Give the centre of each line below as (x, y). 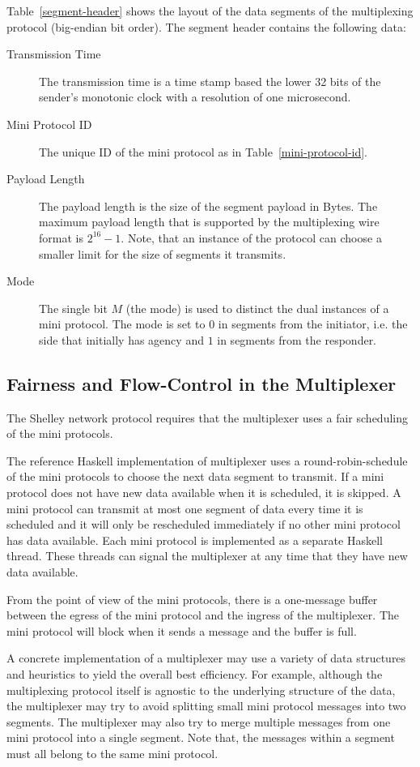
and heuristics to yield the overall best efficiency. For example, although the (195, 674)
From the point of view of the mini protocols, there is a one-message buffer (192, 599)
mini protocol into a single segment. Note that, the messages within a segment (201, 737)
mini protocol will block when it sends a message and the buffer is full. (182, 630)
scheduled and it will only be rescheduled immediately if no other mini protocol (204, 524)
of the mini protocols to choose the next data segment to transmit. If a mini (195, 476)
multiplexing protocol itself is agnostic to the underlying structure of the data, (201, 690)
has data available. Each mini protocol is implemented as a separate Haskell (195, 540)
